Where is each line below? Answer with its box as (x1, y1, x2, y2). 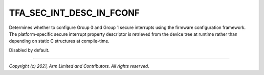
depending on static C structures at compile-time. (9, 38, 110, 44)
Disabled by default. (9, 47, 50, 53)
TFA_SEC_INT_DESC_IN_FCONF (9, 7, 140, 18)
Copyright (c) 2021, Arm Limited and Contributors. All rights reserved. (9, 63, 149, 69)
